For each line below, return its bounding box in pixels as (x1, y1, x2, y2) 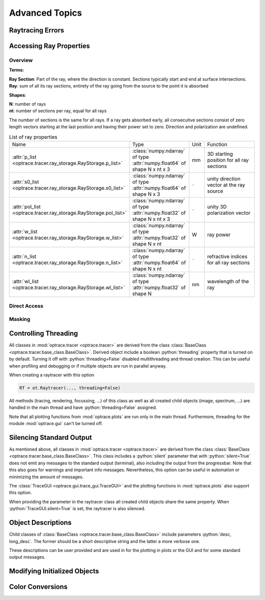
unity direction (207, 175, 240, 182)
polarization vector (207, 209, 251, 216)
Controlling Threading (9, 329, 78, 338)
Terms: (9, 67, 24, 73)
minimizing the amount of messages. (9, 474, 84, 480)
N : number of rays (9, 101, 46, 107)
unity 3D (207, 203, 227, 210)
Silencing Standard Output (9, 433, 92, 442)
